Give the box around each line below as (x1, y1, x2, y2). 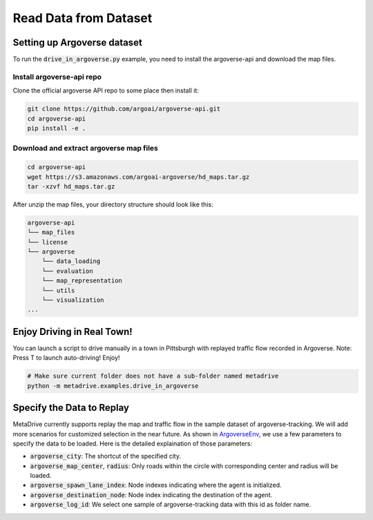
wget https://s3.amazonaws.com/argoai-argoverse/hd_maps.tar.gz (27, 173, 250, 181)
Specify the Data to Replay (12, 402, 129, 414)
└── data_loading (41, 258, 101, 265)
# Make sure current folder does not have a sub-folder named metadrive (27, 372, 279, 380)
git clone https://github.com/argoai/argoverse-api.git (27, 105, 221, 113)
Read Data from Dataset (12, 10, 153, 26)
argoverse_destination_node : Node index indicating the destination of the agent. (30, 490, 273, 499)
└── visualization (41, 296, 104, 304)
